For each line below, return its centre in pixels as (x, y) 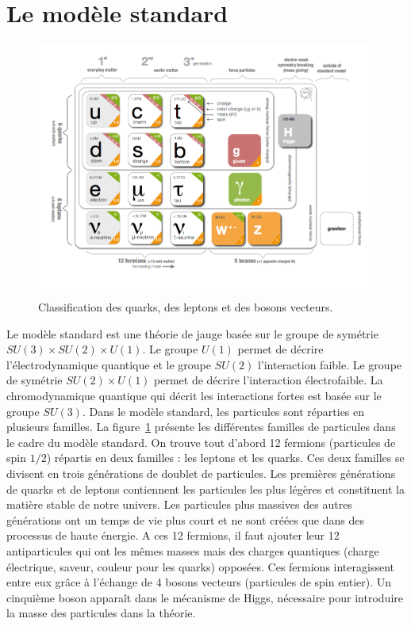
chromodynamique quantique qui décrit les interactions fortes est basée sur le (194, 395)
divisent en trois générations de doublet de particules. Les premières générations (201, 473)
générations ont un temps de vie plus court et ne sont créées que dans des (185, 519)
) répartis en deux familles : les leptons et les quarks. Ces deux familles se (225, 458)
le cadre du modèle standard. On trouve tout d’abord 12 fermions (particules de (201, 442)
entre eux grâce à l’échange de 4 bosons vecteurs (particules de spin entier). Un (199, 582)
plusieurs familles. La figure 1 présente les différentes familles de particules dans (201, 427)
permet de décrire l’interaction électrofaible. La (269, 380)
